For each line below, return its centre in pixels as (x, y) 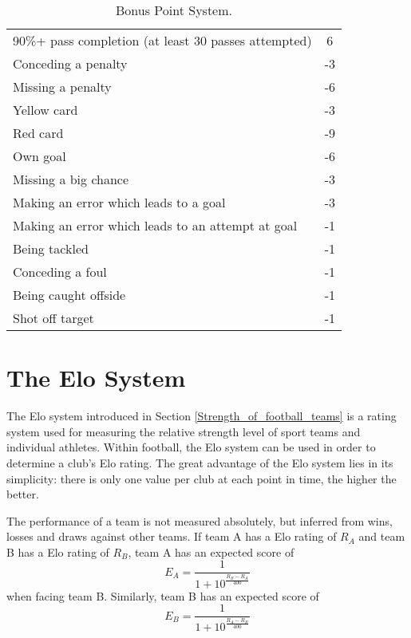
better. (23, 494)
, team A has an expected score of (211, 551)
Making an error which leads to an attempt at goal (155, 225)
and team (382, 536)
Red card (38, 133)
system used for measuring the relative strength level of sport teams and (184, 431)
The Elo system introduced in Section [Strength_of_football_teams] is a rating (202, 416)
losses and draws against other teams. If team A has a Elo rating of (172, 536)
